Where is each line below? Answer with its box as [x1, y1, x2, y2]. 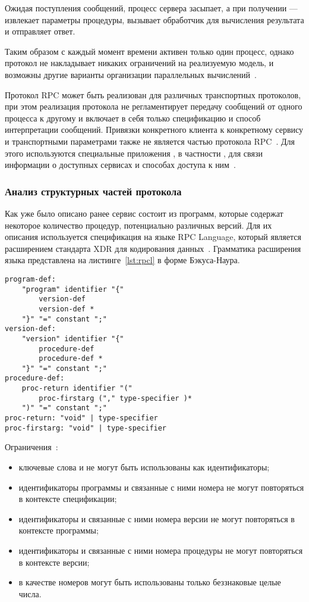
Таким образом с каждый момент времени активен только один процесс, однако [5, 45, 294, 57]
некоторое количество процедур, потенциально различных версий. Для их [5, 219, 272, 231]
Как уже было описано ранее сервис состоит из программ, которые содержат [5, 207, 283, 219]
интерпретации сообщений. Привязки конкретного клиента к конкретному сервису [5, 123, 304, 136]
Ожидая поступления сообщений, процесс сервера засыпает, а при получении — [5, 2, 298, 14]
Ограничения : [5, 441, 58, 453]
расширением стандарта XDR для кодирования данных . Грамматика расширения [5, 242, 301, 254]
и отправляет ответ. [5, 25, 75, 38]
